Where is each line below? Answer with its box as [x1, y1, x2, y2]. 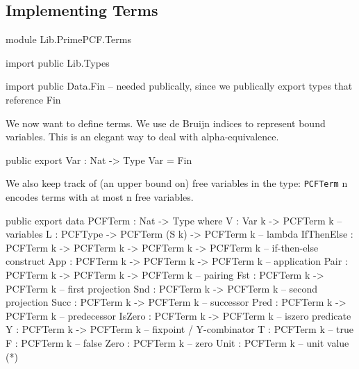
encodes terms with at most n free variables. [6, 190, 194, 204]
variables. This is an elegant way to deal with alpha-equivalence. [6, 129, 279, 144]
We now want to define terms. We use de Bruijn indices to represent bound [6, 115, 326, 130]
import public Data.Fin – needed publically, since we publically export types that [6, 79, 353, 93]
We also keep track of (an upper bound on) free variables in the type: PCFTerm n [6, 176, 348, 190]
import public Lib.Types [6, 55, 110, 69]
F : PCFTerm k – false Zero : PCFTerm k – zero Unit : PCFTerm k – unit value [6, 335, 349, 350]
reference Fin [6, 92, 61, 106]
